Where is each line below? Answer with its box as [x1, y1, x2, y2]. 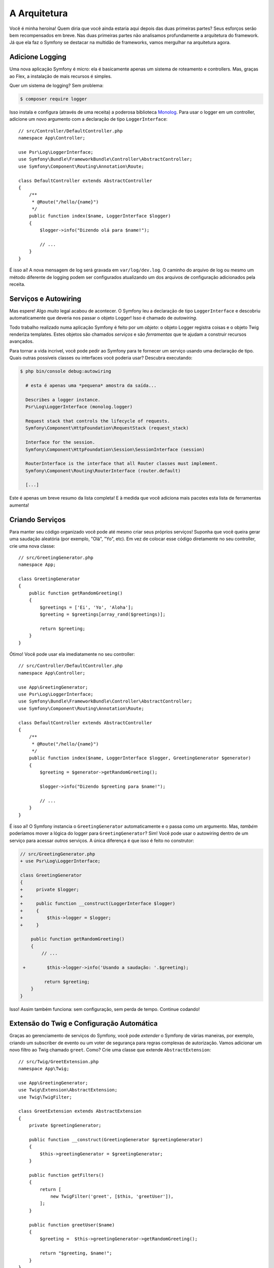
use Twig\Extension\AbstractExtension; [18, 1087, 118, 1093]
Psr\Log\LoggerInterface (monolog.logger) [25, 404, 133, 410]
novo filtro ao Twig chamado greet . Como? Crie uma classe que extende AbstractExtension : [9, 1047, 212, 1053]
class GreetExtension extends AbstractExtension [18, 1108, 142, 1114]
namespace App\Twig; [18, 1066, 70, 1071]
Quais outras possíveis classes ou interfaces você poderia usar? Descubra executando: [9, 355, 193, 361]
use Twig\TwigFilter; [18, 1094, 72, 1100]
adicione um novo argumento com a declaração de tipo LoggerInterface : [9, 116, 167, 122]
